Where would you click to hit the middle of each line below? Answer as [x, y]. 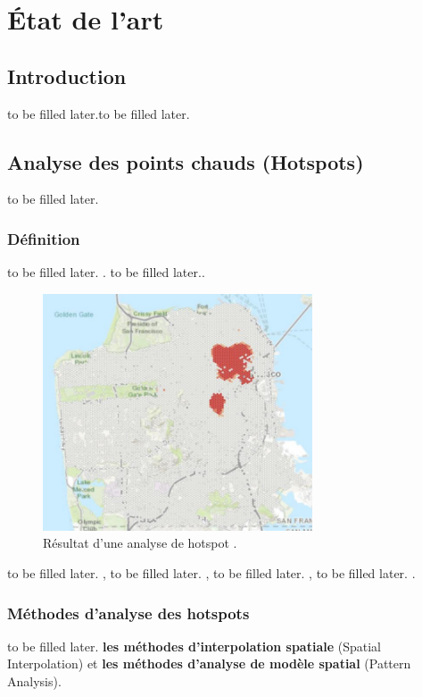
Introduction [67, 76]
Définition [44, 238]
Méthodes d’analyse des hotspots [128, 613]
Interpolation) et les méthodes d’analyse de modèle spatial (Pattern [209, 663]
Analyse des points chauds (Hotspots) [186, 161]
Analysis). [34, 681]
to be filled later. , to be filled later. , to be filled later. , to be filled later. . [211, 573]
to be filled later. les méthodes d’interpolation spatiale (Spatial [194, 646]
